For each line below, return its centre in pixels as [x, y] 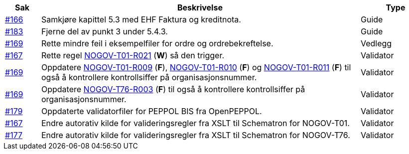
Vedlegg [376, 43]
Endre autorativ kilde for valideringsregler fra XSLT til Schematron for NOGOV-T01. [195, 123]
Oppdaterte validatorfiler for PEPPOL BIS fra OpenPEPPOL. [151, 111]
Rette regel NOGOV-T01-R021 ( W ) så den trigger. [133, 55]
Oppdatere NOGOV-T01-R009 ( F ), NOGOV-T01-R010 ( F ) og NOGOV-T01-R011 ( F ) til [196, 67]
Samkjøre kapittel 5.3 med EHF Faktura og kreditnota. [141, 19]
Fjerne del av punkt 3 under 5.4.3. [104, 31]
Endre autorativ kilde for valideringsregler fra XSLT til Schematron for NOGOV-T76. [196, 135]
